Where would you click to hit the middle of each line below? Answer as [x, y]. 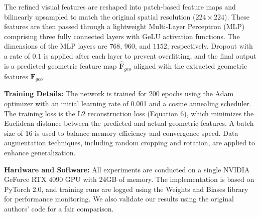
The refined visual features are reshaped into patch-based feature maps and [120, 7]
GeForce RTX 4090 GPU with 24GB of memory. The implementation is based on [129, 179]
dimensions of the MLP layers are [56, 46]
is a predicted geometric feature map [60, 65]
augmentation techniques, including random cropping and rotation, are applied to [130, 143]
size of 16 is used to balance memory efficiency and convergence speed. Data [121, 133]
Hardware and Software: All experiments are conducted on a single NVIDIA [127, 169]
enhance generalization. [40, 152]
